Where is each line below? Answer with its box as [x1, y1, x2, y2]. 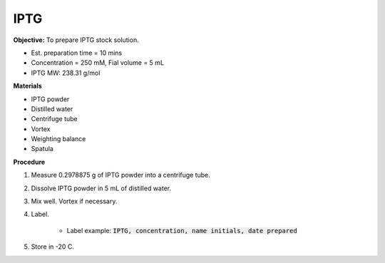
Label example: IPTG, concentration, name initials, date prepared [66, 226, 297, 234]
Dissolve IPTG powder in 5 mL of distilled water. [31, 184, 171, 192]
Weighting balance [31, 135, 86, 143]
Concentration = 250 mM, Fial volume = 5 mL [31, 58, 164, 67]
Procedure [13, 158, 46, 166]
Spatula [31, 145, 53, 153]
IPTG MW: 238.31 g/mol [31, 68, 101, 77]
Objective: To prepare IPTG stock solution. [13, 36, 139, 44]
